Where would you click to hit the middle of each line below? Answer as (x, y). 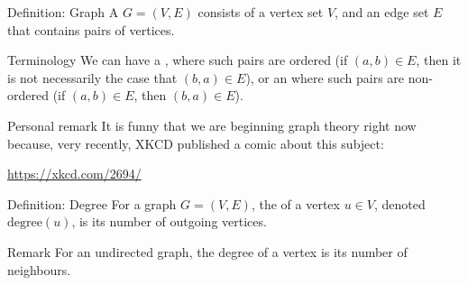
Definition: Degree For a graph (92, 203)
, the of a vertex (295, 203)
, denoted (399, 203)
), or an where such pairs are (325, 77)
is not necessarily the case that (92, 77)
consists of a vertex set (261, 12)
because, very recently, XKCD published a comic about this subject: (196, 143)
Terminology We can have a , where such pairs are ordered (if (178, 60)
